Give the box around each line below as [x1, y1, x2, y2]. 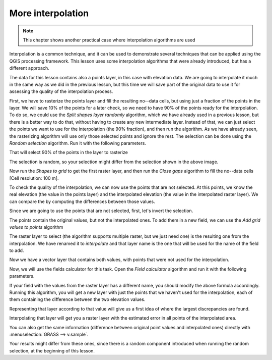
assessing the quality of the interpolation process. [9, 88, 113, 94]
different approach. [9, 65, 50, 71]
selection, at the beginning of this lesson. [9, 347, 95, 353]
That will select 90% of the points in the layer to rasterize [9, 149, 128, 156]
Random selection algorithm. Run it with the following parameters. [9, 140, 146, 146]
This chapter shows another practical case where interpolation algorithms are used [23, 37, 195, 43]
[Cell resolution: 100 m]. [9, 175, 59, 181]
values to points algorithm [9, 224, 63, 230]
